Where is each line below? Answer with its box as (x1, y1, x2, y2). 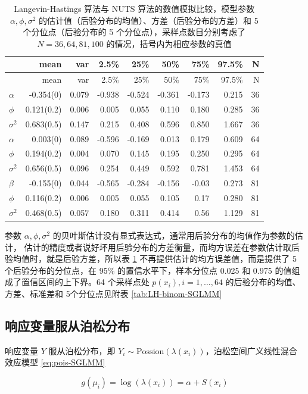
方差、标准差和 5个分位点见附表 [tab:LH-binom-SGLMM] (5, 287, 222, 299)
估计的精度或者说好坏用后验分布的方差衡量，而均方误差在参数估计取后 (24, 240, 300, 253)
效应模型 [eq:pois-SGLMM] (5, 356, 105, 368)
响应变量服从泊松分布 (5, 316, 130, 334)
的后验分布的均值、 (225, 276, 301, 288)
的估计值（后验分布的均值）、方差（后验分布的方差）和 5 (39, 14, 259, 26)
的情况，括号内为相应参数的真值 (106, 37, 232, 49)
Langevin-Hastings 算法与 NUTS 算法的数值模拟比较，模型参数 (14, 2, 255, 14)
